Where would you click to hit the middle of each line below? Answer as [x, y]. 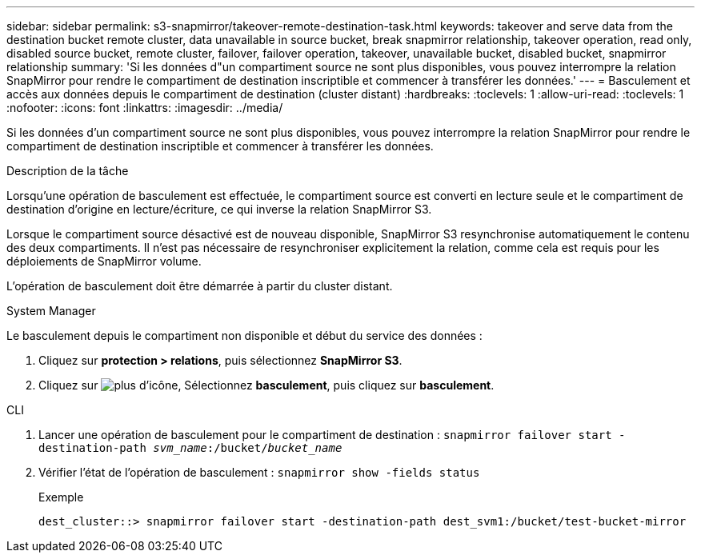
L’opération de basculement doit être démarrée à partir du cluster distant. [200, 286]
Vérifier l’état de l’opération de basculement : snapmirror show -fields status [259, 472]
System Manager [51, 311]
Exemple [61, 497]
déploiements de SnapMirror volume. [104, 261]
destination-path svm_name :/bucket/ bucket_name [190, 448]
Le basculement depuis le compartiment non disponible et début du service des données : [244, 335]
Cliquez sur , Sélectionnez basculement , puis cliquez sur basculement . [266, 385]
